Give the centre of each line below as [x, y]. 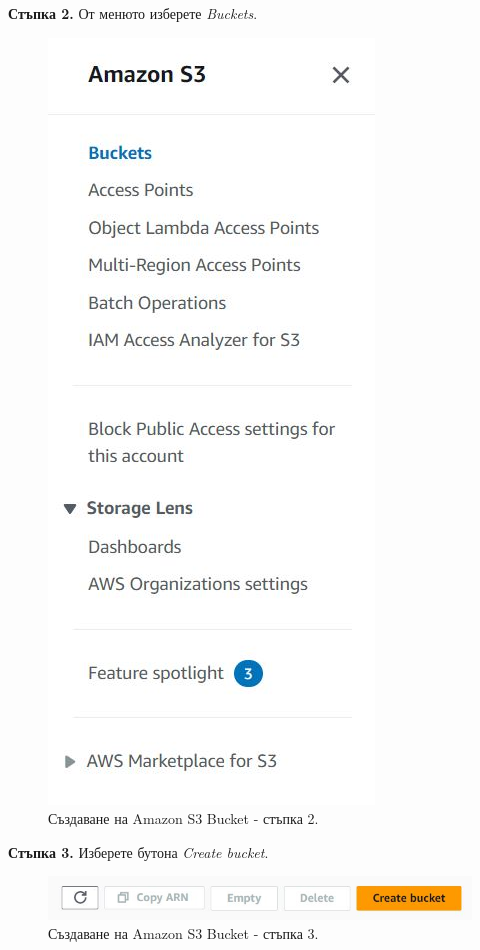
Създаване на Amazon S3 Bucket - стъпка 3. [183, 933]
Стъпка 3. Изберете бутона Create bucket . [138, 851]
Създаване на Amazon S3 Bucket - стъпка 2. [183, 818]
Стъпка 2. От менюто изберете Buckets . [133, 13]
